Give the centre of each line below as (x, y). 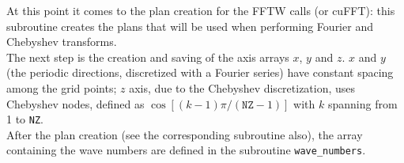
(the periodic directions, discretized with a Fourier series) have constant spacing (200, 72)
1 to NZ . (25, 119)
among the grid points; (62, 87)
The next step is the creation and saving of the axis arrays (148, 57)
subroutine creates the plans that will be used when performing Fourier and (190, 26)
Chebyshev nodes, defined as (76, 103)
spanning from (362, 103)
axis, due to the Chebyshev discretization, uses (242, 87)
